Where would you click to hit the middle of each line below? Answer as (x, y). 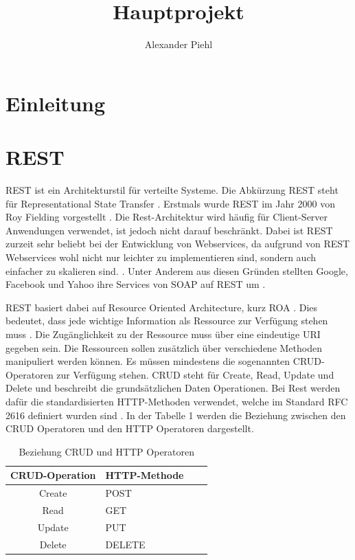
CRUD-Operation (53, 475)
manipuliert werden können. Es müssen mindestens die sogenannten (148, 361)
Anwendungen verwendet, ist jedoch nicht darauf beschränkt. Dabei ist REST (169, 230)
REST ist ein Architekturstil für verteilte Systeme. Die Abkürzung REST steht (172, 190)
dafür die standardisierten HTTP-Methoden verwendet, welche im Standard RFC (177, 401)
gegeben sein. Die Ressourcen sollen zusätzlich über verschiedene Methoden (164, 347)
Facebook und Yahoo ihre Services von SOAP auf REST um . (136, 284)
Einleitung (56, 103)
